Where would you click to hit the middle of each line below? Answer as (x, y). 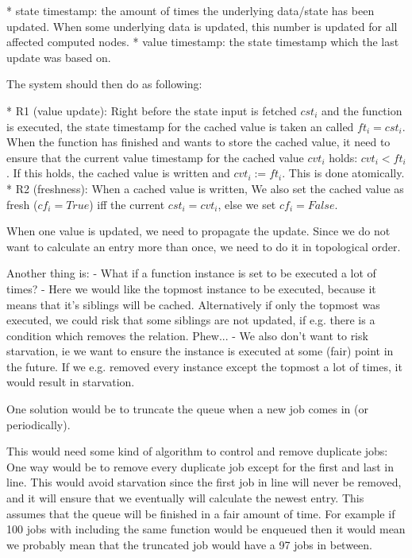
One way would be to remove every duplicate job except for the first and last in (200, 466)
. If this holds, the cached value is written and (118, 173)
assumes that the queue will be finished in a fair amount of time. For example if (201, 513)
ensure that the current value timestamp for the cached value (155, 157)
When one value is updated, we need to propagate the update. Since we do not (198, 231)
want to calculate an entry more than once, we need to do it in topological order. (204, 246)
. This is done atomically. (343, 173)
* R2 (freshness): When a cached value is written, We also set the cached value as (205, 188)
